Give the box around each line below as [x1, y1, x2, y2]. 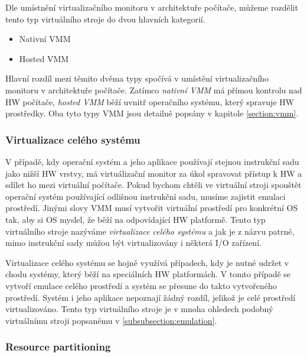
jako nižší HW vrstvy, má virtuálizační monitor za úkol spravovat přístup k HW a [5, 167, 302, 179]
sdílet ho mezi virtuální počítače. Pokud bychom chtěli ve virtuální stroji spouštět [5, 178, 302, 191]
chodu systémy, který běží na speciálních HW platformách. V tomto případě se [5, 268, 291, 280]
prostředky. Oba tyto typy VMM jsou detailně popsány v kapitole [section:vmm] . [5, 107, 299, 119]
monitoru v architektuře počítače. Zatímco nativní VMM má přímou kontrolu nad [5, 83, 302, 96]
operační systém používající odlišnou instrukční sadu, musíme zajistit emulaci [5, 190, 286, 202]
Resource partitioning [5, 339, 111, 354]
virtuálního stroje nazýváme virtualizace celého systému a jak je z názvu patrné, [5, 225, 295, 237]
